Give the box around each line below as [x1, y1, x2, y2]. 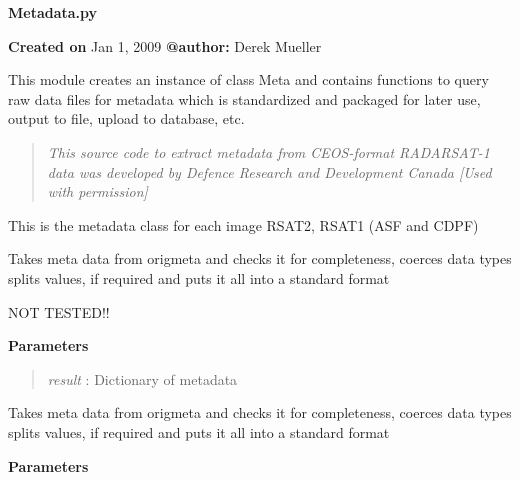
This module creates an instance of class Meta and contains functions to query [8, 69, 489, 90]
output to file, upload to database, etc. [8, 108, 245, 129]
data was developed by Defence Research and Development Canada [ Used [47, 161, 492, 182]
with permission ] [47, 181, 148, 202]
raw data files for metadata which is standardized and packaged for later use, [8, 88, 481, 109]
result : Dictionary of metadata [47, 368, 238, 389]
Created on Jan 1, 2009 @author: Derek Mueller [8, 35, 322, 56]
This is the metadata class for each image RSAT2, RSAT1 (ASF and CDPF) [8, 214, 479, 235]
